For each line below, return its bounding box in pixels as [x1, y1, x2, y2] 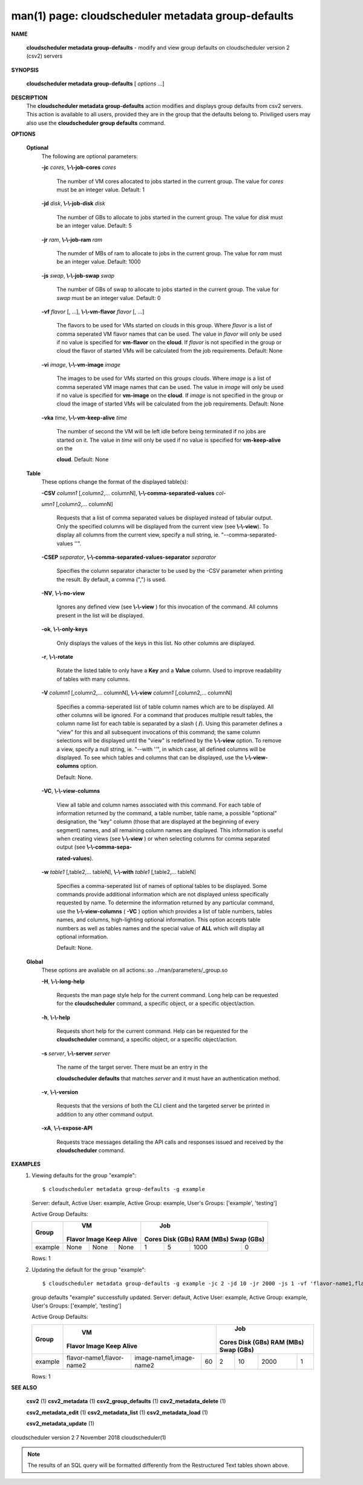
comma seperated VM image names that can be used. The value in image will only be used [56, 383, 284, 390]
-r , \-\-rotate [41, 653, 74, 661]
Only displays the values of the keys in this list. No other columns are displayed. [56, 639, 255, 647]
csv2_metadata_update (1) [26, 1420, 95, 1427]
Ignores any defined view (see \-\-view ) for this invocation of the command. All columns [56, 603, 278, 610]
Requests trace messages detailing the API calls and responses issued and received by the [56, 1138, 284, 1146]
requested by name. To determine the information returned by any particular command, [56, 899, 275, 906]
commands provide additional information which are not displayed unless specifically [56, 891, 269, 898]
